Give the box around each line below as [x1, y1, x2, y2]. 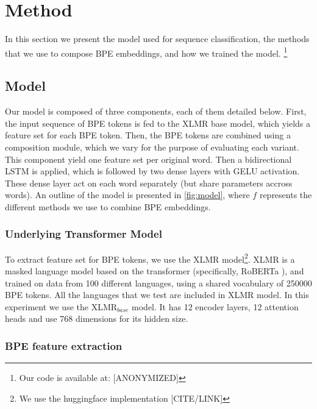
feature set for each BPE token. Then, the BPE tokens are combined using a [5, 129, 291, 141]
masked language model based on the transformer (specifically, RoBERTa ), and [5, 264, 304, 277]
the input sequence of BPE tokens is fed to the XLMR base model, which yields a [5, 116, 311, 129]
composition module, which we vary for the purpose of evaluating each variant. [5, 140, 299, 153]
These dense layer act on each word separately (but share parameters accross [5, 176, 293, 189]
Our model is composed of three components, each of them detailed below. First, [5, 105, 307, 118]
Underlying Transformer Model [5, 226, 162, 241]
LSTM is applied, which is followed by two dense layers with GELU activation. [5, 165, 300, 177]
